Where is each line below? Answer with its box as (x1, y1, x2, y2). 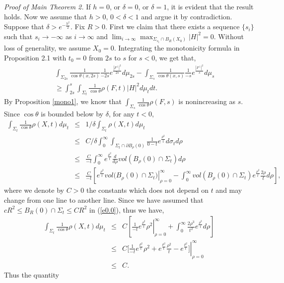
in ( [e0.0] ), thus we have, (89, 204, 164, 215)
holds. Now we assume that (4, 11, 87, 21)
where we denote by (4, 185, 64, 195)
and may (215, 185, 242, 195)
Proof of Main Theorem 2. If (4, 1, 91, 11)
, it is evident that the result (167, 1, 254, 11)
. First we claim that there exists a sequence (105, 21, 240, 32)
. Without (213, 31, 244, 41)
